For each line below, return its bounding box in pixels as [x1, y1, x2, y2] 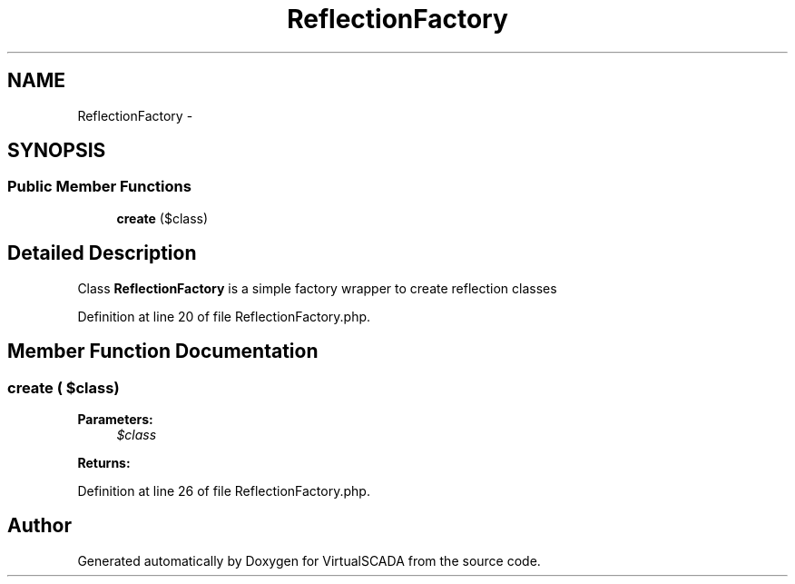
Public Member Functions [7, 177, 191, 196]
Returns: [77, 454, 131, 470]
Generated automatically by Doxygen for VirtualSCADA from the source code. [77, 552, 541, 569]
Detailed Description [7, 242, 197, 265]
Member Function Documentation [7, 340, 319, 363]
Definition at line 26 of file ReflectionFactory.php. [77, 482, 370, 499]
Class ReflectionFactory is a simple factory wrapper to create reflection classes [77, 280, 557, 296]
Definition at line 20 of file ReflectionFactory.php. [77, 308, 371, 324]
